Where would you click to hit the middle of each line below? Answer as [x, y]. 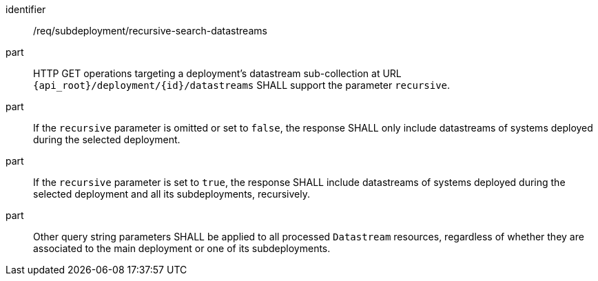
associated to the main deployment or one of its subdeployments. [182, 248]
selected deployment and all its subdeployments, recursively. [172, 194]
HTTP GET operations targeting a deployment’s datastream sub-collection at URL [217, 73]
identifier [26, 9]
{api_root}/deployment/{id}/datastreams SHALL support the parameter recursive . [242, 85]
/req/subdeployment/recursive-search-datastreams [150, 31]
